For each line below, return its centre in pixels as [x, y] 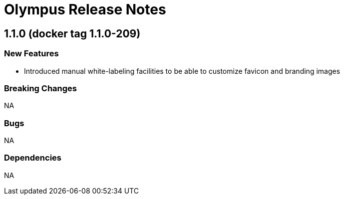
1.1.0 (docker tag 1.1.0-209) [72, 33]
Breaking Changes [41, 88]
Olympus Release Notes [85, 9]
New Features [31, 54]
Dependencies [33, 158]
